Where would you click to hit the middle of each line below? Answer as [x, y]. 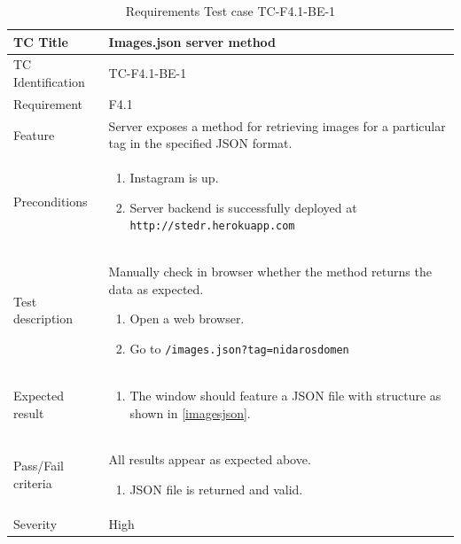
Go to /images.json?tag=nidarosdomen [239, 349]
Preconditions [51, 201]
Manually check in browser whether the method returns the [270, 272]
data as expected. [156, 288]
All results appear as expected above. [210, 459]
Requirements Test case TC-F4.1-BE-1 [230, 11]
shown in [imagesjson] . [190, 412]
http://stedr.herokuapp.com [212, 226]
